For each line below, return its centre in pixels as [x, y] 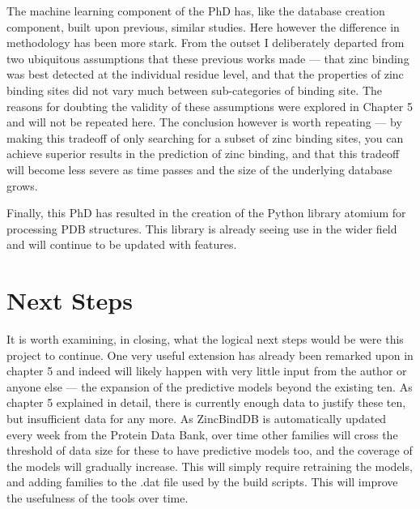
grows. [22, 185]
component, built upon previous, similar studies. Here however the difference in [203, 26]
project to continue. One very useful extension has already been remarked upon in [210, 355]
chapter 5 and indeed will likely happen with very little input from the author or [207, 371]
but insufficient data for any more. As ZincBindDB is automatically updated [197, 418]
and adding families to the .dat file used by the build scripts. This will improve [202, 482]
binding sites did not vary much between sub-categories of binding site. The [195, 90]
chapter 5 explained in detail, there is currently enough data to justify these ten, [206, 402]
